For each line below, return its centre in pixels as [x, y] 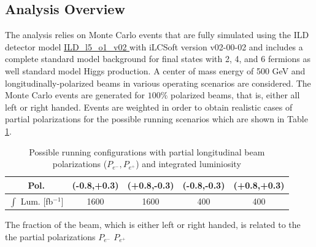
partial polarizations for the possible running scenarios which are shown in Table [156, 119]
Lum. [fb [37, 201]
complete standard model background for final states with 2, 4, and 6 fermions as [158, 59]
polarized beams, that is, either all [235, 95]
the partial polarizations [50, 236]
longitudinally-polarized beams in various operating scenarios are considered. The [158, 83]
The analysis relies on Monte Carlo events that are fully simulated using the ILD [157, 35]
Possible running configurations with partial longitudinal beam [147, 151]
